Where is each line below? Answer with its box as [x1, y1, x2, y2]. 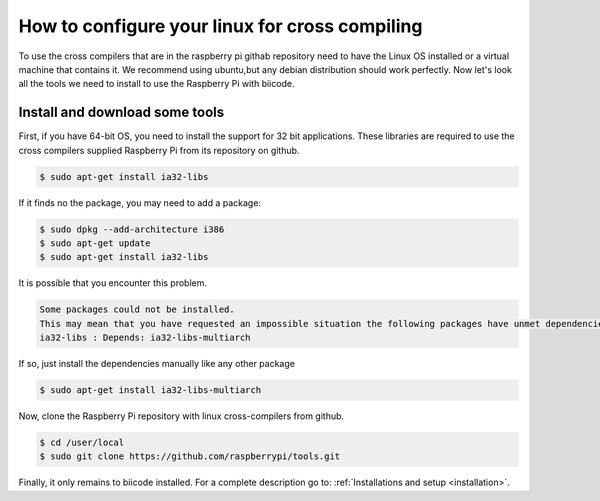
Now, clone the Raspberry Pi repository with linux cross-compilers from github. [18, 410, 345, 422]
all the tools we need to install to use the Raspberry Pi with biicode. [18, 78, 295, 90]
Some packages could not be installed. [39, 304, 235, 315]
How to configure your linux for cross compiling [18, 15, 423, 37]
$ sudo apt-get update [39, 237, 151, 249]
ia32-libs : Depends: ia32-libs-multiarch [39, 332, 251, 344]
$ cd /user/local [39, 437, 125, 449]
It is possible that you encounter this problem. [18, 277, 208, 289]
